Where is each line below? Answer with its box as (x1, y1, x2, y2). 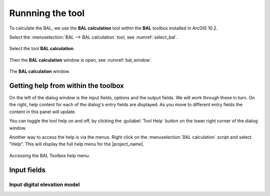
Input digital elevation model (9, 181, 80, 188)
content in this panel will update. (9, 108, 76, 115)
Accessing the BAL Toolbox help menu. (9, 152, 90, 158)
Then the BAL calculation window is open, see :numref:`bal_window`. (9, 57, 152, 63)
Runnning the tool (9, 8, 85, 19)
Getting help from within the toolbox (9, 81, 124, 90)
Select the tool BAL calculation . (9, 46, 75, 52)
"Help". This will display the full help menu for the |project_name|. (9, 141, 144, 147)
